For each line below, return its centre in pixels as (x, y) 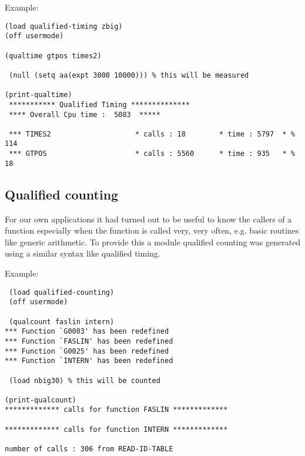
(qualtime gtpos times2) (53, 56)
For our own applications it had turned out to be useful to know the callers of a (148, 219)
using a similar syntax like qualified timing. (83, 253)
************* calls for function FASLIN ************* (116, 410)
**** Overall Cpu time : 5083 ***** (85, 114)
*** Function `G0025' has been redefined (87, 351)
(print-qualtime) (38, 95)
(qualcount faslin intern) (62, 322)
